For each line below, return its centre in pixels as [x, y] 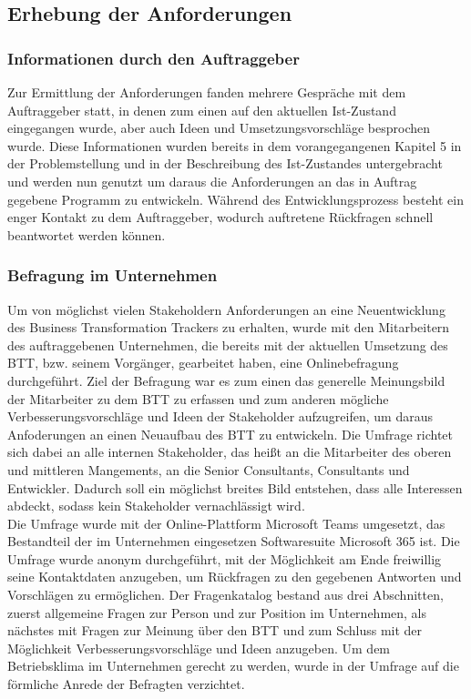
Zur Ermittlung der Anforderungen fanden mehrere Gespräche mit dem [207, 92]
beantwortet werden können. [87, 234]
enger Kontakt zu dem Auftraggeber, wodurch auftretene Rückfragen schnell [220, 217]
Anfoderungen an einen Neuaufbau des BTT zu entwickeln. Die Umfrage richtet [230, 434]
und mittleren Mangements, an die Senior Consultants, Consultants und [209, 469]
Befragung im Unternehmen [113, 275]
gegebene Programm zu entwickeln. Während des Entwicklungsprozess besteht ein [236, 199]
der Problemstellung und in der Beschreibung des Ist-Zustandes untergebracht [225, 163]
